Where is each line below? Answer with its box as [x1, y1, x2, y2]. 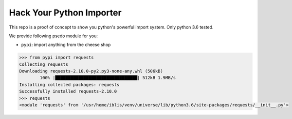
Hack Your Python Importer [9, 7, 122, 18]
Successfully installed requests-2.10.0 [19, 89, 117, 94]
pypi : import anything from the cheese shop [21, 42, 111, 48]
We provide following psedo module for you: [9, 33, 98, 39]
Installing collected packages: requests [19, 82, 120, 87]
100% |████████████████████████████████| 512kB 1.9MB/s [39, 75, 176, 81]
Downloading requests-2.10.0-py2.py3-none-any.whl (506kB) [19, 68, 163, 74]
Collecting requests [19, 61, 68, 67]
